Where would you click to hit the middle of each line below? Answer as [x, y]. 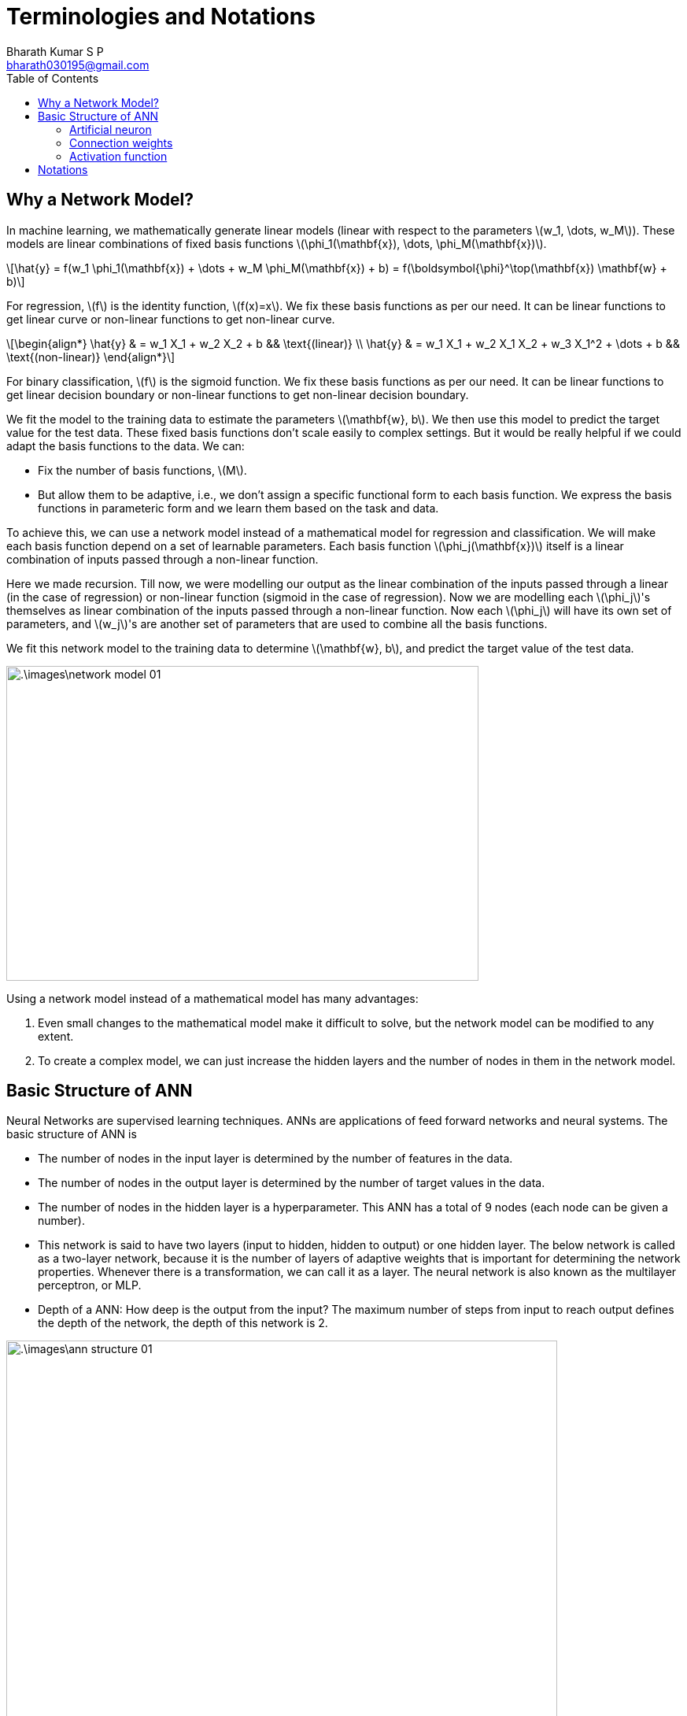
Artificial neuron [111, 129]
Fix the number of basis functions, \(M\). [142, 470]
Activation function [118, 156]
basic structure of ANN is [72, 1134]
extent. [56, 1036]
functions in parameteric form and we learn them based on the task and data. [238, 508]
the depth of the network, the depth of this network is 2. [183, 1323]
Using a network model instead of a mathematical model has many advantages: [212, 998]
